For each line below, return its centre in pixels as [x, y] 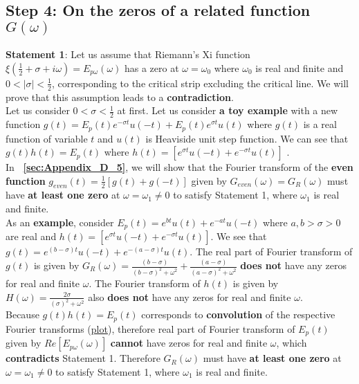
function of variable [47, 138]
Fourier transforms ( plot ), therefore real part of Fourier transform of [150, 328]
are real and [31, 236]
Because [22, 314]
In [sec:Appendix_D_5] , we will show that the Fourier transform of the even [179, 167]
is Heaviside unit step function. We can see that [247, 138]
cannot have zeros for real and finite [189, 343]
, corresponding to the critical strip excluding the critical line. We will [200, 83]
